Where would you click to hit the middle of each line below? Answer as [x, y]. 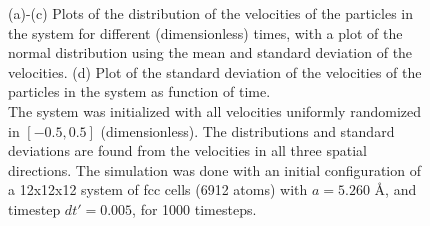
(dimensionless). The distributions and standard [247, 130]
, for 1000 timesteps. [194, 208]
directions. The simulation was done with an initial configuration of [214, 169]
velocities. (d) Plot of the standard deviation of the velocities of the [215, 71]
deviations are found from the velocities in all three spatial [187, 150]
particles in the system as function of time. [139, 91]
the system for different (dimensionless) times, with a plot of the [205, 32]
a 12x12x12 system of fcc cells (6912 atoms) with [158, 189]
